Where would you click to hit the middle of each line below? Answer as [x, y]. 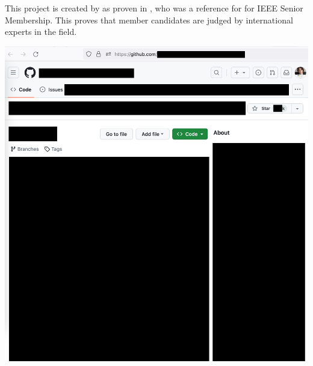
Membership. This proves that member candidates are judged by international [149, 20]
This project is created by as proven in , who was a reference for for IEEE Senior [154, 8]
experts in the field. [41, 32]
